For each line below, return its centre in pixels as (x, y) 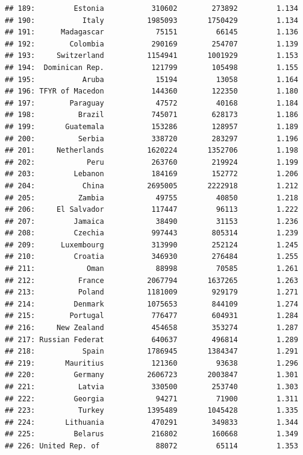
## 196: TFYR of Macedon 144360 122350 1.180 (151, 91)
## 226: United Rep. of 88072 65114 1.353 (151, 446)
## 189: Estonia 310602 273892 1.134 (151, 8)
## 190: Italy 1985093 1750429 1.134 (151, 20)
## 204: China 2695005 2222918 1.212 (151, 186)
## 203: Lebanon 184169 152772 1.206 (151, 174)
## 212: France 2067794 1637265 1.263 (151, 280)
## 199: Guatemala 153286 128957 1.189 (151, 126)
